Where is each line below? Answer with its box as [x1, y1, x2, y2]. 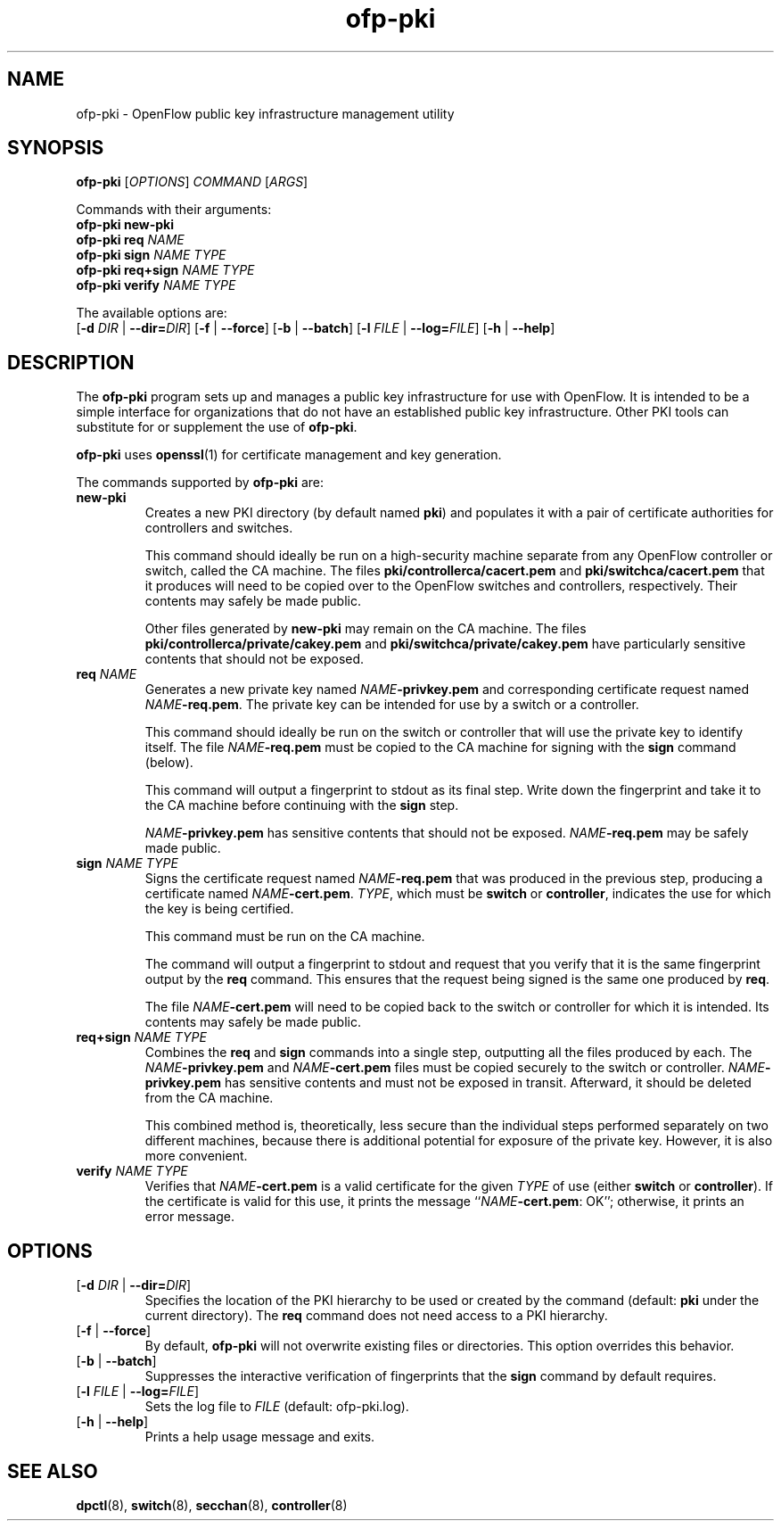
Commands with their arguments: [76, 202, 272, 218]
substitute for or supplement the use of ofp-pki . [76, 419, 358, 435]
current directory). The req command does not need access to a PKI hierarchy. [144, 1308, 608, 1324]
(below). [144, 755, 193, 771]
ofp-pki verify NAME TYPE [76, 277, 236, 293]
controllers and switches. [144, 520, 293, 536]
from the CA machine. [144, 1090, 274, 1106]
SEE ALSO [7, 1459, 98, 1483]
